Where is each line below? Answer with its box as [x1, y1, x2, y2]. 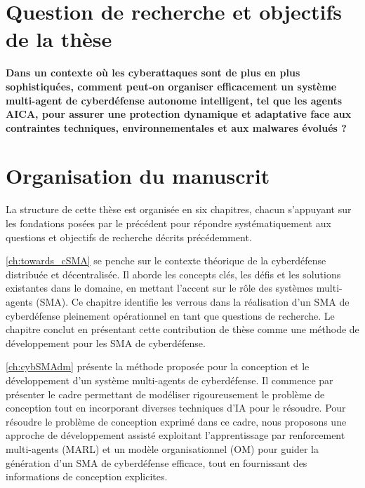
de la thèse [6, 25, 112, 53]
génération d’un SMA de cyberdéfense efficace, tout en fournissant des [6, 455, 307, 470]
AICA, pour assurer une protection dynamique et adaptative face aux [6, 107, 352, 121]
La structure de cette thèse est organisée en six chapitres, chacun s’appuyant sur [6, 202, 352, 217]
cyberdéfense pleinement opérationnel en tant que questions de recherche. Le [6, 308, 335, 323]
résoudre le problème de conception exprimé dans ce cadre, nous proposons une [6, 414, 347, 428]
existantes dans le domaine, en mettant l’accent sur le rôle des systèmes [6, 280, 314, 295]
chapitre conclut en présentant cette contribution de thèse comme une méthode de [6, 322, 359, 337]
